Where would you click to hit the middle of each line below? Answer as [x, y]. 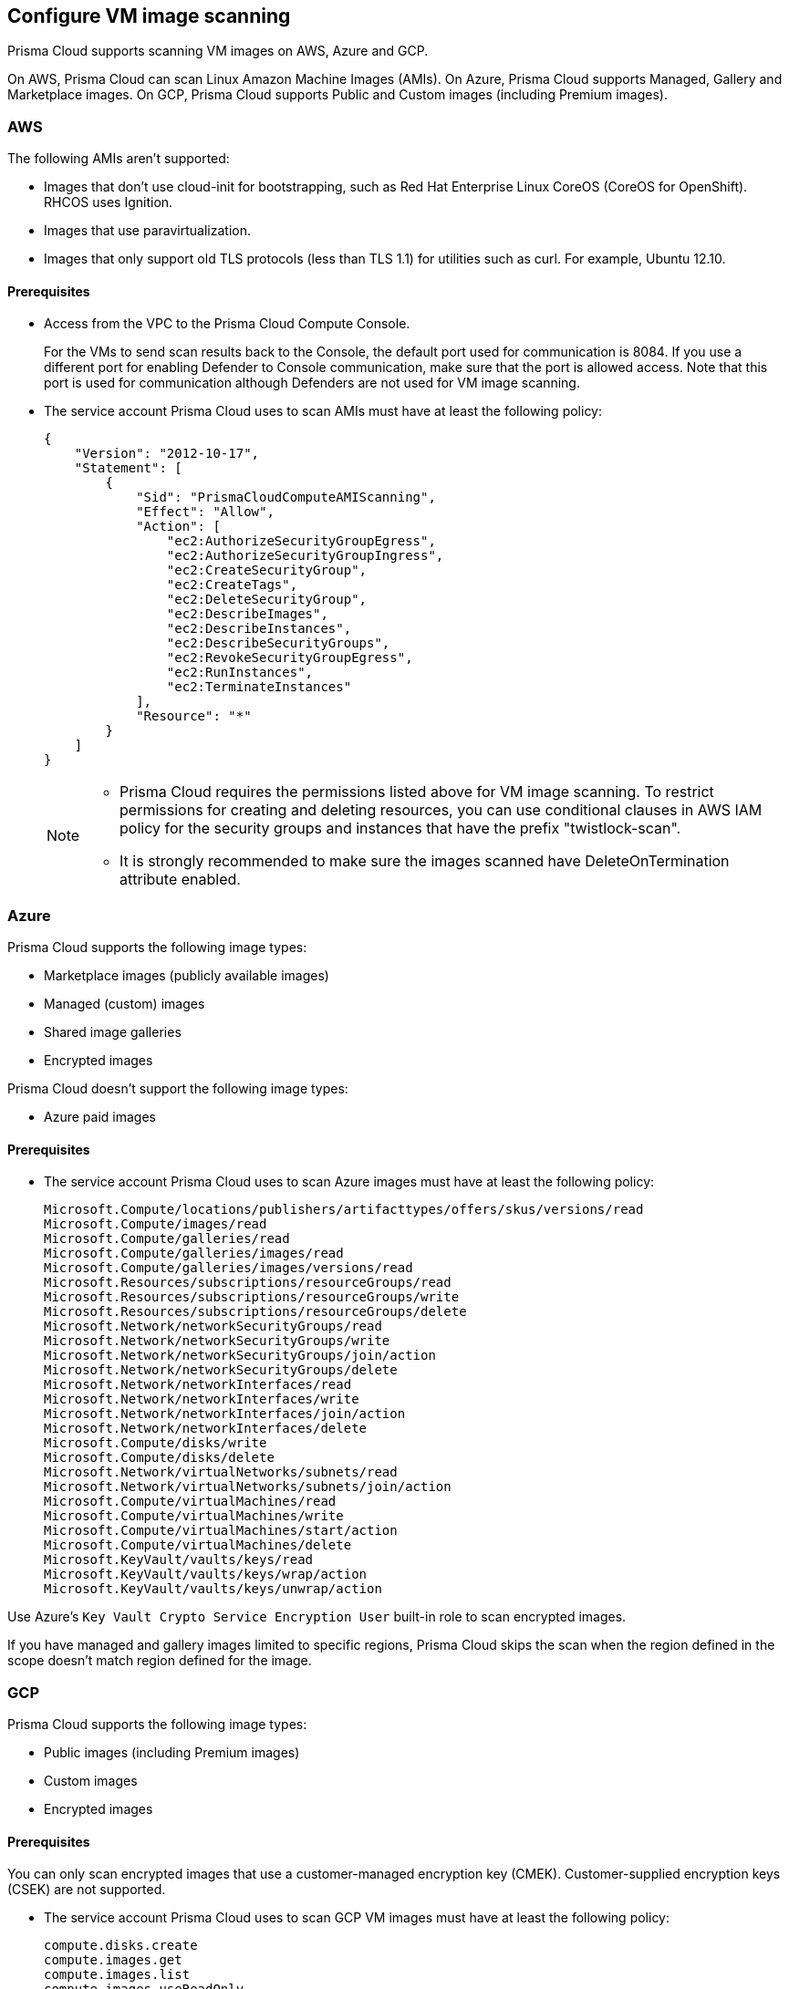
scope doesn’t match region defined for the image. [160, 1661]
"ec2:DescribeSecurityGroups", [278, 643]
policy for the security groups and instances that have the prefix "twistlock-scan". [400, 829]
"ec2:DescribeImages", [247, 614]
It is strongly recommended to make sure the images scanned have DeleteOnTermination [425, 861]
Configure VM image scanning [149, 16]
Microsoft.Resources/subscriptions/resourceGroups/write [252, 1297]
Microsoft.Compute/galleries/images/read [194, 1253]
